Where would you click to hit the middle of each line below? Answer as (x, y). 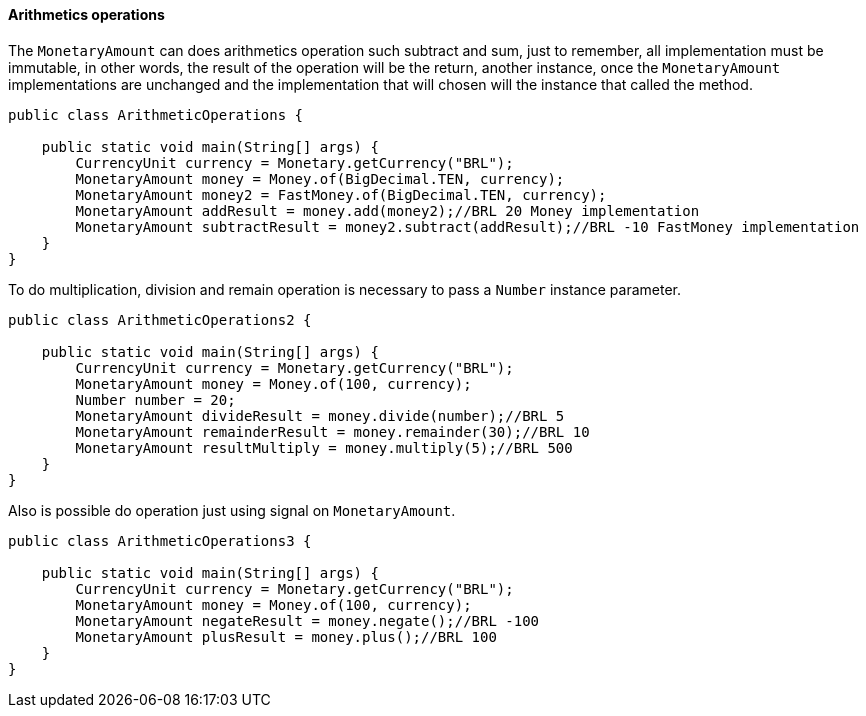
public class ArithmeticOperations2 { (160, 319)
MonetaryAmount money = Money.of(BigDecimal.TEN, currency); (320, 178)
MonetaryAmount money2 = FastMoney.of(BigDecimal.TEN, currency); (341, 194)
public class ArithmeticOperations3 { (160, 540)
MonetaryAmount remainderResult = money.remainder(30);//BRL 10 (332, 431)
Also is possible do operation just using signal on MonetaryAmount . (232, 510)
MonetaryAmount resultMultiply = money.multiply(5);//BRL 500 (324, 447)
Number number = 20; (155, 399)
